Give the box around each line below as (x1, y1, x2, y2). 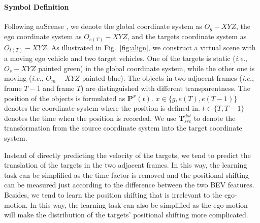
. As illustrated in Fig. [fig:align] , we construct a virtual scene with (47, 42, 256, 52)
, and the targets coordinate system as (127, 31, 247, 42)
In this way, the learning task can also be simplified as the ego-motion (30, 199, 248, 210)
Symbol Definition (4, 1, 69, 12)
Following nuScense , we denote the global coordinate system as (4, 20, 202, 31)
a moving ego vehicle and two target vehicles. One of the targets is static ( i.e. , (4, 53, 247, 63)
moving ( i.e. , (4, 73, 44, 83)
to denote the (193, 112, 236, 123)
